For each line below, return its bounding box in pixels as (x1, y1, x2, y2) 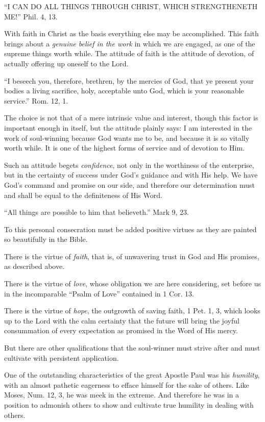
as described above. (4, 261, 65, 271)
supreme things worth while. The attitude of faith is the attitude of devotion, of (4, 48, 254, 59)
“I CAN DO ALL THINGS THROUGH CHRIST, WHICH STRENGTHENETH (4, 1, 258, 11)
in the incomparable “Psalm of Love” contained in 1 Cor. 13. (4, 288, 194, 299)
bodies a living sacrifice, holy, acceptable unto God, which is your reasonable (4, 85, 244, 96)
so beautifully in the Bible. (4, 234, 88, 244)
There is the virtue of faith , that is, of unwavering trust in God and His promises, (4, 251, 259, 261)
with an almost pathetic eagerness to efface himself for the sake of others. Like (4, 379, 249, 390)
